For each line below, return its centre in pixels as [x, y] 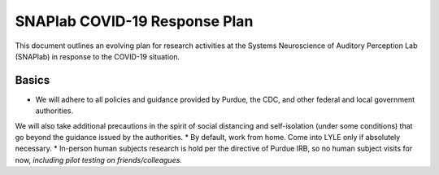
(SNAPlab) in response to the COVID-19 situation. [98, 56]
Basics [33, 80]
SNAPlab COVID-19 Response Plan [134, 21]
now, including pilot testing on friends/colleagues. [99, 160]
